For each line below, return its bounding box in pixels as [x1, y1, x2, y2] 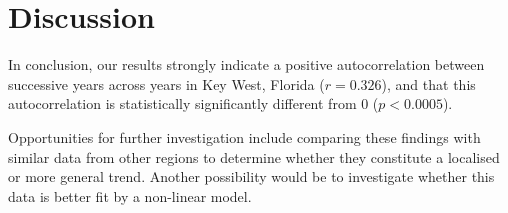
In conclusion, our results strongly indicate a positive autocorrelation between [8, 54, 485, 75]
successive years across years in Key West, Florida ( [8, 73, 325, 94]
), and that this [381, 73, 476, 94]
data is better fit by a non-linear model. [8, 185, 252, 206]
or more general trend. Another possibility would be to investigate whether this [8, 166, 495, 187]
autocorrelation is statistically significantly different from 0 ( [8, 93, 379, 114]
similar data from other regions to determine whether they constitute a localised [8, 146, 500, 167]
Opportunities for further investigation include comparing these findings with [8, 126, 481, 147]
